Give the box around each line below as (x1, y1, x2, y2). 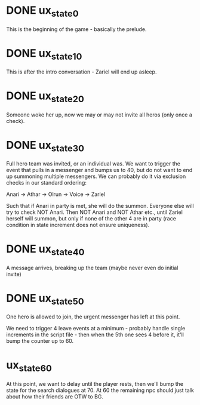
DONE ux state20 (6, 89, 85, 105)
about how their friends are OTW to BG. (6, 392, 103, 400)
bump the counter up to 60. (6, 337, 74, 345)
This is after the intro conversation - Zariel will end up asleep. (6, 68, 157, 75)
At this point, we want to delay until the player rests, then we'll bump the (6, 380, 184, 387)
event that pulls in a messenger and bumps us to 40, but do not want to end (6, 167, 193, 174)
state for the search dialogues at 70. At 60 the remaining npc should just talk (6, 386, 194, 394)
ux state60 (6, 358, 53, 374)
